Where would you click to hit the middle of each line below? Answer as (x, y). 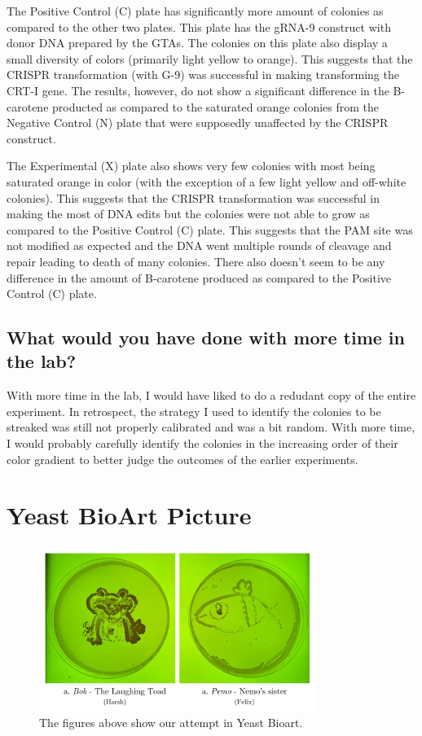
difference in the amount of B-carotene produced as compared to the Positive (199, 277)
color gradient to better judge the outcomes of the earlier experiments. (182, 459)
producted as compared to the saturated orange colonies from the (216, 106)
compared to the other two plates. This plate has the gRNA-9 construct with (199, 26)
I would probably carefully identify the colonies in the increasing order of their (202, 443)
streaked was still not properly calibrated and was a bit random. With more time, (211, 427)
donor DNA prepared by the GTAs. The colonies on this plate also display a (197, 43)
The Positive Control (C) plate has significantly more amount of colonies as (195, 11)
